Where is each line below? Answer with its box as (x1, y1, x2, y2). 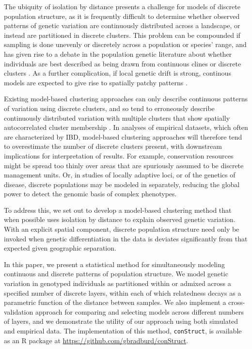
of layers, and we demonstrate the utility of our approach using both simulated (4, 316, 238, 326)
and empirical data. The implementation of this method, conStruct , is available (4, 326, 242, 335)
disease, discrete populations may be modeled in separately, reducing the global (4, 179, 240, 189)
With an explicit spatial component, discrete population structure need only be (4, 224, 239, 234)
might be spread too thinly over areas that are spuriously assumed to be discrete (4, 160, 244, 170)
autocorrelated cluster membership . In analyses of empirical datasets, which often (4, 122, 248, 132)
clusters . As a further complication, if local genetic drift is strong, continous (4, 68, 231, 78)
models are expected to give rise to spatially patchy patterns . (4, 77, 188, 87)
